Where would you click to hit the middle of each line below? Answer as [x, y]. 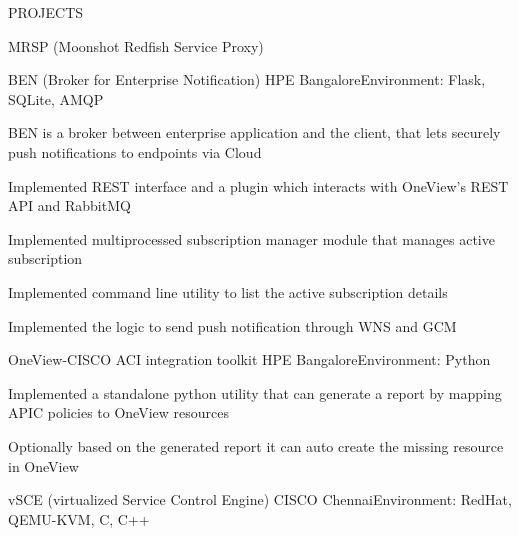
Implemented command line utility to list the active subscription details [228, 291]
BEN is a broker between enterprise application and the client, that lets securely [254, 132]
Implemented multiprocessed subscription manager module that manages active [251, 238]
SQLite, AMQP [56, 98]
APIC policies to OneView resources [118, 412]
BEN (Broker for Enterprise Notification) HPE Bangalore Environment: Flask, [247, 79]
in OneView [43, 465]
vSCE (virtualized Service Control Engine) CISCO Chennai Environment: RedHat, [260, 499]
